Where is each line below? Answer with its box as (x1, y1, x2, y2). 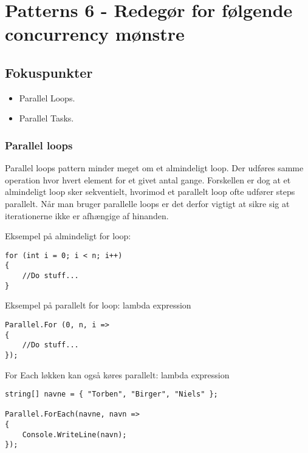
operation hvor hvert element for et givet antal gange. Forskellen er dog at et (5, 173, 291, 186)
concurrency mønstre (5, 21, 185, 46)
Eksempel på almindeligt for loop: (5, 230, 131, 242)
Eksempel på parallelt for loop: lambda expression (5, 299, 191, 312)
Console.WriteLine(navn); (22, 430, 127, 439)
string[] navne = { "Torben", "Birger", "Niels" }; (5, 390, 218, 399)
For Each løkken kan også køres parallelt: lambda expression (5, 368, 230, 381)
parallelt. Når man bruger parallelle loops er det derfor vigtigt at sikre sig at (5, 197, 290, 209)
